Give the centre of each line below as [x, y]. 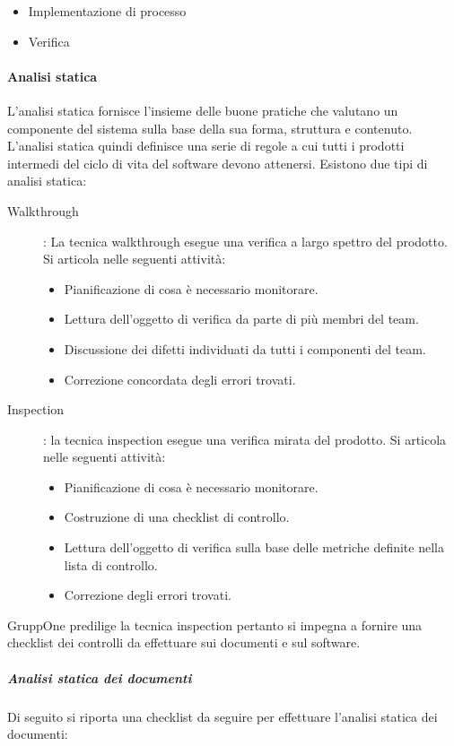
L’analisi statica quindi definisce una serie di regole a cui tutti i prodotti [206, 146]
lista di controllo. [111, 564]
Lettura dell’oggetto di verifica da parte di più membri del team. [241, 319]
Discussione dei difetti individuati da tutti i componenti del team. [245, 348]
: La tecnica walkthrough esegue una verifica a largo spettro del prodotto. [245, 241]
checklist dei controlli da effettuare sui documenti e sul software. [184, 642]
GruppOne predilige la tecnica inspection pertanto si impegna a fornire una [215, 625]
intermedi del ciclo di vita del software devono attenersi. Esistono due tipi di [218, 163]
